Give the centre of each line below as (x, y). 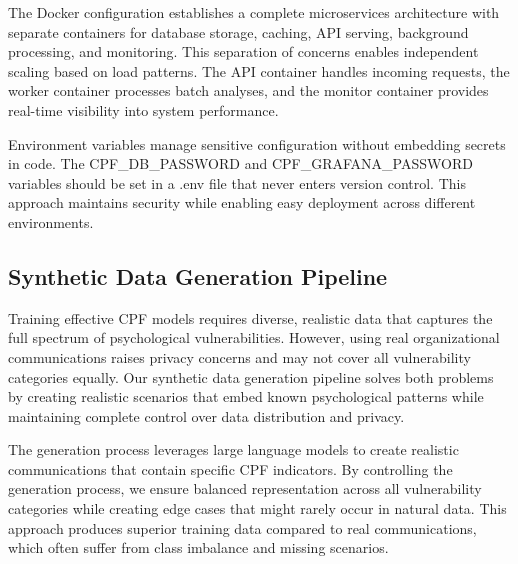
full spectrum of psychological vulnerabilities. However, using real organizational (254, 337)
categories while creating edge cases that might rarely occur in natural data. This (257, 508)
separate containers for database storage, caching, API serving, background (238, 31)
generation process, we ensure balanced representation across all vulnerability (245, 488)
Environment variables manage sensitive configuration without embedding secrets (257, 143)
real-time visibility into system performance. (143, 109)
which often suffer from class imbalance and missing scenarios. (198, 547)
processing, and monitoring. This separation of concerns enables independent (243, 51)
